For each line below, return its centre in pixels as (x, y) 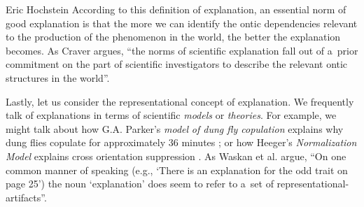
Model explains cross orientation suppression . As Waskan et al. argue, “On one (176, 156)
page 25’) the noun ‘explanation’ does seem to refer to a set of (140, 184)
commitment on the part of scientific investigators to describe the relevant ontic (177, 64)
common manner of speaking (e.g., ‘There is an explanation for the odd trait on (177, 170)
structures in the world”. (58, 77)
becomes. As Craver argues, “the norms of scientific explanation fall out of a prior (182, 50)
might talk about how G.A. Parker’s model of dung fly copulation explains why (175, 128)
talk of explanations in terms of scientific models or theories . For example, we (171, 115)
